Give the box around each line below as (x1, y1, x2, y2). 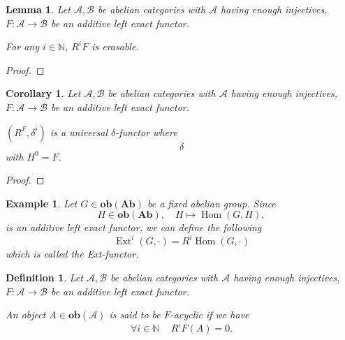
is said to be (109, 307, 161, 322)
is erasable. (91, 39, 139, 54)
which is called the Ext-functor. (6, 246, 139, 261)
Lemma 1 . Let (6, 2, 71, 16)
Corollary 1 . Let (6, 86, 81, 101)
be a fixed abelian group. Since (147, 195, 276, 210)
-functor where (115, 124, 177, 139)
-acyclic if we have (170, 307, 249, 322)
